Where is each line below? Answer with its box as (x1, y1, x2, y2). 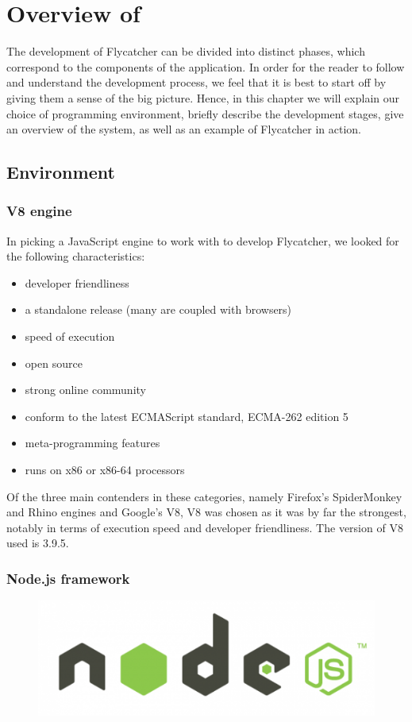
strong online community (25, 381, 146, 398)
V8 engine (6, 201, 72, 221)
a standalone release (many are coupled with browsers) (25, 301, 292, 318)
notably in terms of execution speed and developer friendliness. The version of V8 (6, 519, 403, 535)
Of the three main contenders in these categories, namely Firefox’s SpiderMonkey (6, 488, 402, 504)
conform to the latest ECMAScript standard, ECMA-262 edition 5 (25, 407, 348, 424)
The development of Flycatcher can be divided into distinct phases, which (6, 43, 365, 60)
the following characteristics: (6, 248, 145, 264)
